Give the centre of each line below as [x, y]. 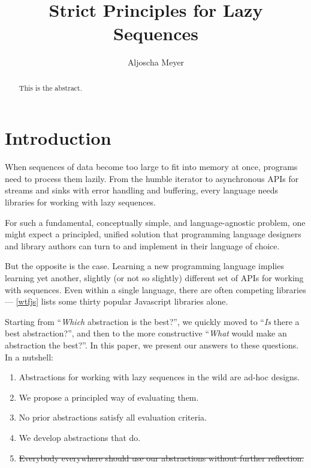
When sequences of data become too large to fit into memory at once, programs [151, 167]
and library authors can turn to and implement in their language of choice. [142, 245]
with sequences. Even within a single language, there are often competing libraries [155, 289]
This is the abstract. [51, 87]
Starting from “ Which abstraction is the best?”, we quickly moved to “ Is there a [152, 321]
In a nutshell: [29, 357]
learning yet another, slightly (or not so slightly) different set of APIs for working [154, 278]
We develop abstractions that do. [80, 437]
